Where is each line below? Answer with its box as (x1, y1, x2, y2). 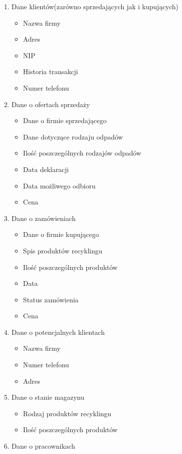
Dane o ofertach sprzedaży (11, 99, 90, 109)
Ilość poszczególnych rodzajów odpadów (23, 148, 141, 158)
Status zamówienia (23, 294, 79, 304)
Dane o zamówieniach (11, 213, 76, 223)
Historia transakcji (23, 66, 78, 77)
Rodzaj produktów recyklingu (23, 408, 112, 418)
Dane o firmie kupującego (23, 229, 99, 239)
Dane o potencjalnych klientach (11, 327, 105, 337)
